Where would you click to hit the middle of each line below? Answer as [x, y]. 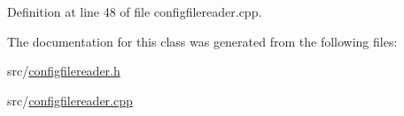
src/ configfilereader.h [64, 71]
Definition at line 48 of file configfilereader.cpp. [135, 11]
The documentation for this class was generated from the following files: [202, 41]
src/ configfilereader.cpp [70, 100]
